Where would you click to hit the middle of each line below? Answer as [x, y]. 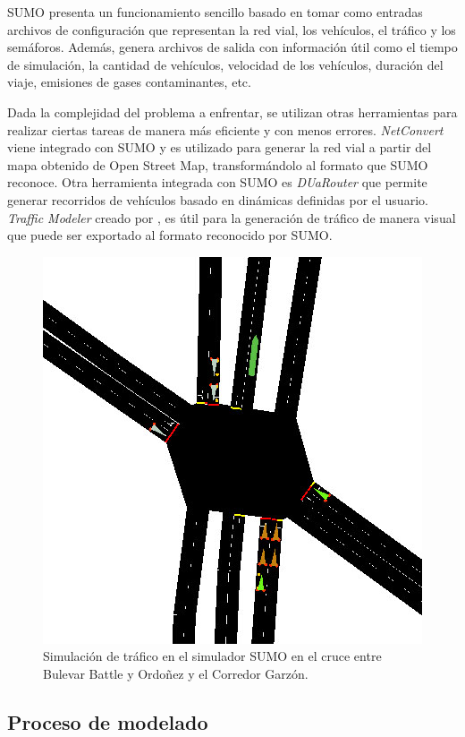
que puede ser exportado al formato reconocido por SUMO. [170, 235]
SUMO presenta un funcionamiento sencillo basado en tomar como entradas [215, 12]
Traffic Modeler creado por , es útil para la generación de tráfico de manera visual [232, 217]
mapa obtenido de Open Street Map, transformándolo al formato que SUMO [218, 164]
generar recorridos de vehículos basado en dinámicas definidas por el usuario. [218, 199]
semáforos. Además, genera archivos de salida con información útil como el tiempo [232, 47]
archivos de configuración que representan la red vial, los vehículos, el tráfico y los [232, 29]
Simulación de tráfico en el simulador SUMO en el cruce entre [212, 656]
